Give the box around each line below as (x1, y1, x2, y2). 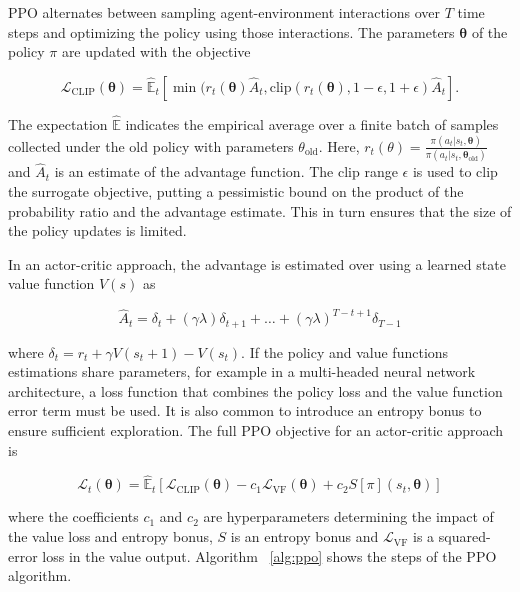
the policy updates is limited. (8, 220, 187, 241)
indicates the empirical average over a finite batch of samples (125, 114, 499, 134)
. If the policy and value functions (241, 341, 449, 362)
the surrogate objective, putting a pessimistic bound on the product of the (8, 181, 464, 202)
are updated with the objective (61, 41, 251, 62)
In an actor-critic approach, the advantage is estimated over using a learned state (8, 253, 506, 274)
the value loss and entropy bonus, (8, 526, 213, 547)
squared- (438, 526, 491, 547)
